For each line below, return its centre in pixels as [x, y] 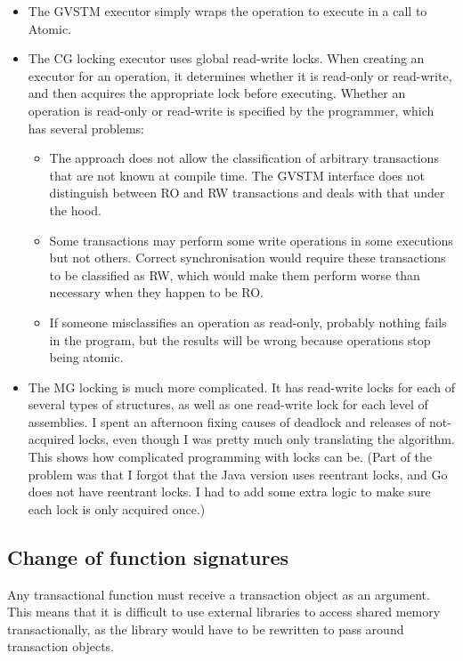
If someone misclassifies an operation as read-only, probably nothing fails [248, 322]
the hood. [75, 210]
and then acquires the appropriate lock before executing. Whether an [217, 93]
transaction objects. [61, 646]
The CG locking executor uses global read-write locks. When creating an [226, 58]
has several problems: [86, 128]
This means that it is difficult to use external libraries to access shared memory [224, 612]
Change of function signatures [148, 556]
